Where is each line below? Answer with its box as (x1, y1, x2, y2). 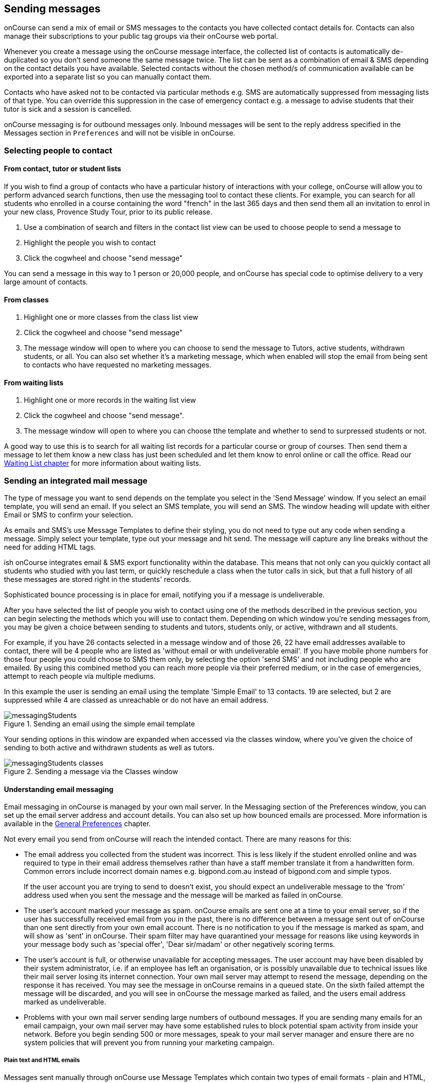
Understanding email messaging (4, 785, 114, 794)
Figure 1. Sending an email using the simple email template (4, 720, 195, 728)
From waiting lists (4, 378, 63, 387)
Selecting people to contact (4, 145, 113, 155)
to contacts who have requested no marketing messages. (24, 361, 211, 369)
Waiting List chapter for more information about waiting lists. (4, 459, 201, 468)
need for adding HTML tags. (4, 543, 96, 552)
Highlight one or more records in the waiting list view (24, 396, 196, 405)
